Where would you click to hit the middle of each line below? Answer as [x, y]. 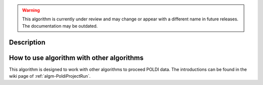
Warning [31, 10]
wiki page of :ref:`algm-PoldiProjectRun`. [50, 76]
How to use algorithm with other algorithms [76, 58]
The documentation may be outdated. [60, 26]
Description [27, 42]
